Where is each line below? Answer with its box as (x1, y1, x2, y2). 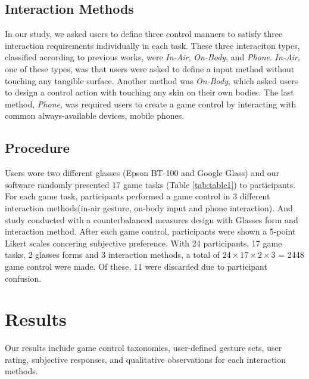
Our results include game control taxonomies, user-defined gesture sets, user (5, 341, 282, 354)
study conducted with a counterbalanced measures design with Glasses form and (5, 213, 298, 226)
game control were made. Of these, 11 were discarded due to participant (5, 260, 267, 272)
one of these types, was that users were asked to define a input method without (5, 62, 295, 75)
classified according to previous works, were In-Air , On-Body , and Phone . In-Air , (5, 51, 300, 63)
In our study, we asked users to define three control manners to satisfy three (5, 27, 283, 40)
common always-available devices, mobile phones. (5, 109, 185, 122)
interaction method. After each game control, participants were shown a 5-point (5, 225, 296, 238)
